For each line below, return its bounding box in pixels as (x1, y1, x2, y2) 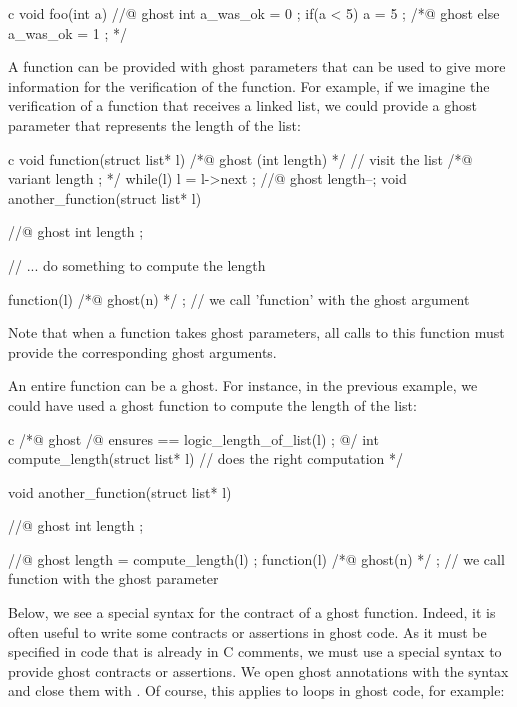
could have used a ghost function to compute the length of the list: (8, 394, 417, 415)
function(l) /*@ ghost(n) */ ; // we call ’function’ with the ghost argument (8, 288, 470, 309)
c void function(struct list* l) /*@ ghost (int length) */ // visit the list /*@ (8, 148, 473, 169)
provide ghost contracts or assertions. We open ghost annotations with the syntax (8, 660, 509, 681)
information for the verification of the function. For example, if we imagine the (8, 75, 490, 96)
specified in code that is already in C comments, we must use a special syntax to (8, 641, 502, 662)
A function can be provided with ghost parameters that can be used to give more (8, 56, 506, 77)
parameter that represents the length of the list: (8, 114, 301, 135)
